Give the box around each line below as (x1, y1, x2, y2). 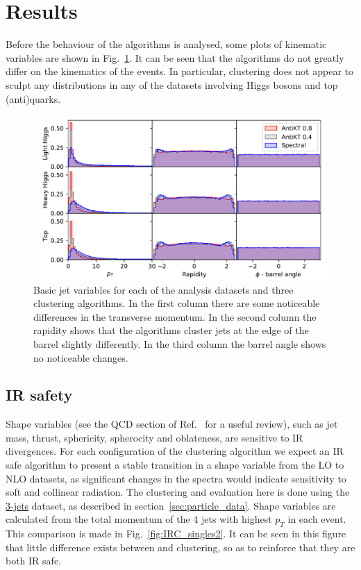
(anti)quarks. (6, 91, 61, 106)
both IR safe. (6, 553, 61, 568)
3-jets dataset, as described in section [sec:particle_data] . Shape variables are (6, 498, 336, 512)
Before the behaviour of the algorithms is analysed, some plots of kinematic (6, 37, 327, 51)
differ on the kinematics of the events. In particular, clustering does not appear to (6, 64, 354, 78)
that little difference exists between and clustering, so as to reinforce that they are (6, 539, 355, 554)
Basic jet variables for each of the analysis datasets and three (33, 282, 294, 296)
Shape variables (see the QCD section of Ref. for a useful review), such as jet (6, 417, 338, 431)
